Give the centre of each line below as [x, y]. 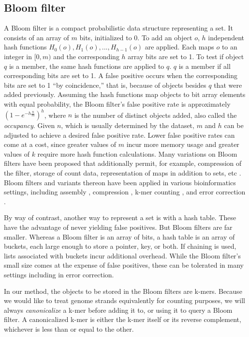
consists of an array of [37, 37]
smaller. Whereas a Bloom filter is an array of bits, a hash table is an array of [119, 236]
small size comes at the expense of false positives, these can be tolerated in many [124, 265]
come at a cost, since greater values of [60, 144]
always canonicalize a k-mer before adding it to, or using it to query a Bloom [118, 310]
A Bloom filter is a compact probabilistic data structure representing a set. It [119, 28]
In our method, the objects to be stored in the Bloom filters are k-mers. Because [123, 291]
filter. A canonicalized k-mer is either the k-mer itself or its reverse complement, [123, 319]
